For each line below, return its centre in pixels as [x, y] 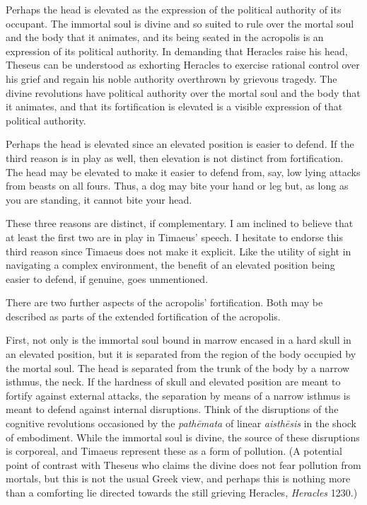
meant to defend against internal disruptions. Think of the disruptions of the [172, 409]
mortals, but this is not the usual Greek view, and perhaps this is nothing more [178, 478]
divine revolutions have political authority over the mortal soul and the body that [183, 92]
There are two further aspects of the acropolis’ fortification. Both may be [164, 302]
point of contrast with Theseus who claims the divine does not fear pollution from [183, 464]
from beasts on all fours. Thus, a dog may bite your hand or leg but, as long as [177, 186]
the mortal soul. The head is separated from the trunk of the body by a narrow [178, 367]
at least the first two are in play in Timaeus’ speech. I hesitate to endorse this [174, 237]
